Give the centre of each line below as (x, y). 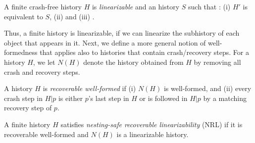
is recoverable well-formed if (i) (89, 88)
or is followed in (163, 98)
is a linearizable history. (153, 134)
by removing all (217, 62)
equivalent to (24, 16)
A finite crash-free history (43, 6)
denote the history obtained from (133, 62)
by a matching (225, 98)
